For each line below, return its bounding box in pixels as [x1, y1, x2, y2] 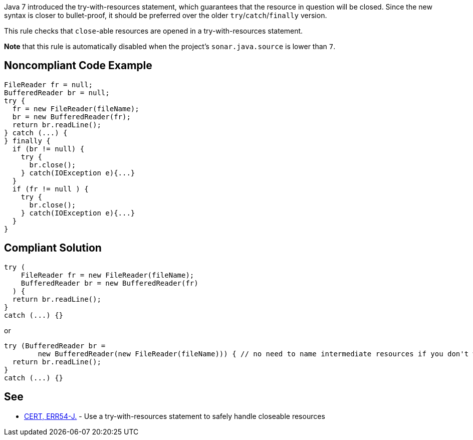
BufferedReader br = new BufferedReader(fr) [21, 279, 198, 287]
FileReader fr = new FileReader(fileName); [21, 271, 194, 279]
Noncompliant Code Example [4, 59, 152, 72]
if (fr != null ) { [12, 184, 89, 193]
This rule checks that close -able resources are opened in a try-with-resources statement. [4, 27, 303, 35]
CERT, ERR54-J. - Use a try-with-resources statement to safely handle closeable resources [24, 411, 325, 420]
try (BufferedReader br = [4, 341, 106, 350]
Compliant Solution [4, 242, 102, 255]
